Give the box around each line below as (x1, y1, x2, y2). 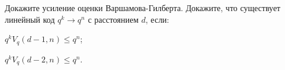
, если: (145, 13, 169, 25)
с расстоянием (88, 13, 139, 25)
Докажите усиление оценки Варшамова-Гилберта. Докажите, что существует (5, 2, 281, 13)
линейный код (5, 13, 55, 25)
